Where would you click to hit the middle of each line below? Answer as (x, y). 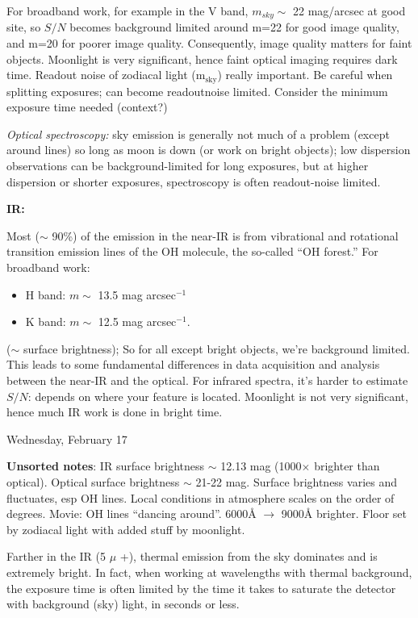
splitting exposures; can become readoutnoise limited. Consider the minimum (197, 91)
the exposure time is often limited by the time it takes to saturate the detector (201, 588)
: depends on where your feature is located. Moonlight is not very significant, (218, 396)
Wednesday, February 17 (67, 438)
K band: (46, 322)
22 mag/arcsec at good (349, 10)
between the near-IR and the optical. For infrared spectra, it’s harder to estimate (207, 380)
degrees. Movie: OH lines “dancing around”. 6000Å (132, 514)
